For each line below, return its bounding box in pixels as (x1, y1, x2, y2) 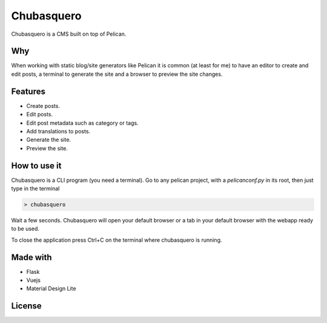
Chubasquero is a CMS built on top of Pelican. (11, 30, 127, 38)
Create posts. (26, 102, 61, 109)
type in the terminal (11, 185, 60, 192)
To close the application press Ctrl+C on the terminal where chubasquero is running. (11, 236, 222, 244)
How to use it (11, 161, 62, 171)
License (11, 301, 42, 311)
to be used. (11, 225, 39, 233)
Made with (11, 252, 52, 262)
